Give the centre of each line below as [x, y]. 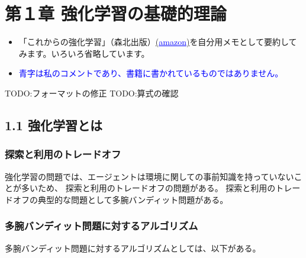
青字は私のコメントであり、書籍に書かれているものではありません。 [151, 73]
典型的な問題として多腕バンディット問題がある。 [133, 199]
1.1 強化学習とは [54, 125]
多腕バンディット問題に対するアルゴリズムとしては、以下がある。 [133, 248]
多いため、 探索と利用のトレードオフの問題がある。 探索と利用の [148, 188]
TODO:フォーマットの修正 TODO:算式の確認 [92, 93]
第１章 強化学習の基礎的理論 [116, 13]
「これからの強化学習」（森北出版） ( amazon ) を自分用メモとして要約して [158, 42]
